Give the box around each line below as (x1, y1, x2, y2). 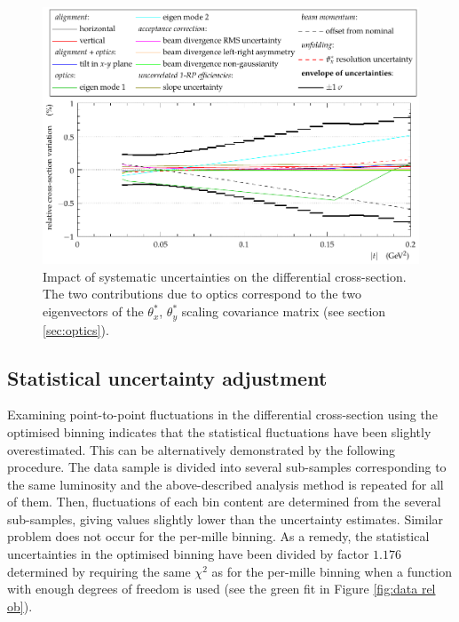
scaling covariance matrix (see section (181, 302, 386, 321)
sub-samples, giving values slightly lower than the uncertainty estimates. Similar (7, 509, 444, 528)
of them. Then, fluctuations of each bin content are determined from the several (7, 492, 441, 511)
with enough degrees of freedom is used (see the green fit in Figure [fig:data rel (7, 579, 436, 598)
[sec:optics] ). (43, 320, 109, 339)
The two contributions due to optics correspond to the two (43, 284, 361, 303)
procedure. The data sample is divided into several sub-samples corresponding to (7, 458, 447, 476)
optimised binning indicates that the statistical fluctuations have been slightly (7, 422, 431, 441)
